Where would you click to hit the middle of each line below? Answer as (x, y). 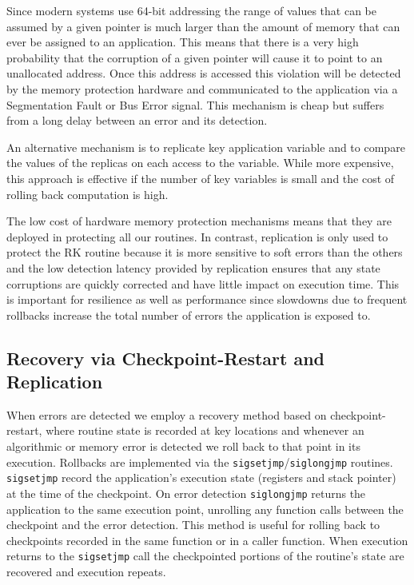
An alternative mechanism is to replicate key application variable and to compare (206, 147)
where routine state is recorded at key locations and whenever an (205, 430)
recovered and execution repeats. (86, 572)
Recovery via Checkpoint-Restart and (166, 358)
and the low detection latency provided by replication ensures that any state (193, 267)
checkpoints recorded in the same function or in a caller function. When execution (207, 540)
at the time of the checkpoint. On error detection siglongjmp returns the (186, 493)
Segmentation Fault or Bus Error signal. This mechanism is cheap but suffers (195, 104)
